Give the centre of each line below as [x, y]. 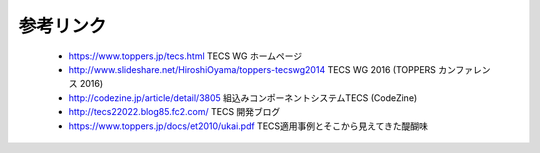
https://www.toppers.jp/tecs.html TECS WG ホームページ [185, 56]
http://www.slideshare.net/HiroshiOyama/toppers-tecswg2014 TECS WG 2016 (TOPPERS [252, 69]
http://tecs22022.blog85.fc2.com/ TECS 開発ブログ [174, 112]
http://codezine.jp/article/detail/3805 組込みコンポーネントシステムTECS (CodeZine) [243, 97]
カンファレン [464, 69]
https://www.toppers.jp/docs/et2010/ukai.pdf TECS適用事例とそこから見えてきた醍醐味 [248, 126]
